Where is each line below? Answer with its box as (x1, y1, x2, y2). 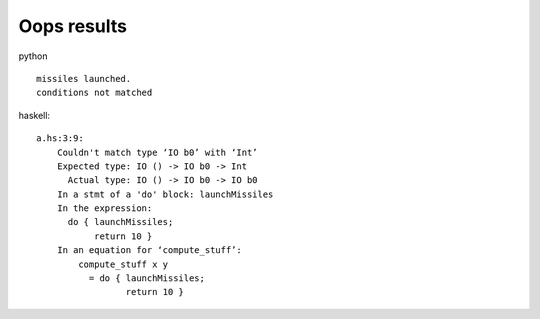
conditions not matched (36, 87, 153, 99)
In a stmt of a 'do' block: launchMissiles (56, 188, 274, 200)
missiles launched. (36, 73, 132, 84)
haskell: (18, 109, 50, 121)
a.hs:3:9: (36, 133, 84, 144)
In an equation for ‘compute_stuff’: (56, 245, 242, 256)
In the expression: (56, 203, 153, 214)
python (18, 50, 48, 62)
